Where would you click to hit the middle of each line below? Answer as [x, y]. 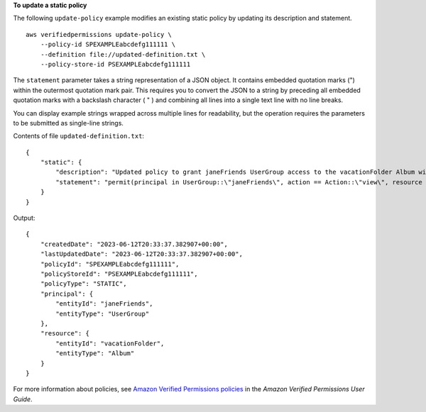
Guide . [23, 399]
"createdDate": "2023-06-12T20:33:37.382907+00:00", [134, 244]
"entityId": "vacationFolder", [110, 343]
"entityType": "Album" [95, 353]
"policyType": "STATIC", [83, 284]
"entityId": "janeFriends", [104, 304]
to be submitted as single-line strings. [69, 123]
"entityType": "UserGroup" [103, 313]
